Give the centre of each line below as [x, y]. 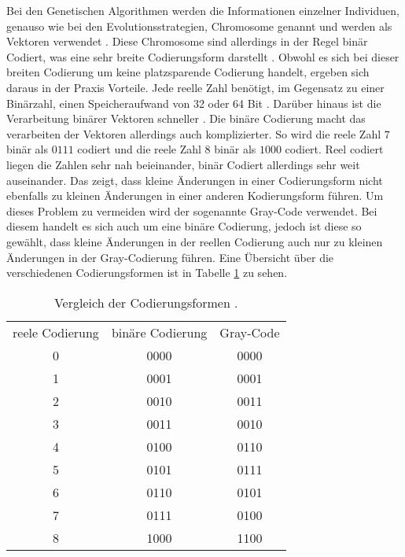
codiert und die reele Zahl [139, 149]
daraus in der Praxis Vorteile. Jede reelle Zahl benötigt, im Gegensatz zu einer [195, 87]
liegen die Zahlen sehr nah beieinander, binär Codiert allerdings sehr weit [183, 164]
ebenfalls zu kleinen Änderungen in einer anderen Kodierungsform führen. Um [195, 196]
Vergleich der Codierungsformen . [146, 302]
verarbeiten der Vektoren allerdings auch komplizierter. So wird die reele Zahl [194, 133]
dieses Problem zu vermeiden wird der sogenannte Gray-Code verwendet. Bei [192, 210]
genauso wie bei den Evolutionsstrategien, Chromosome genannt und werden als [199, 26]
